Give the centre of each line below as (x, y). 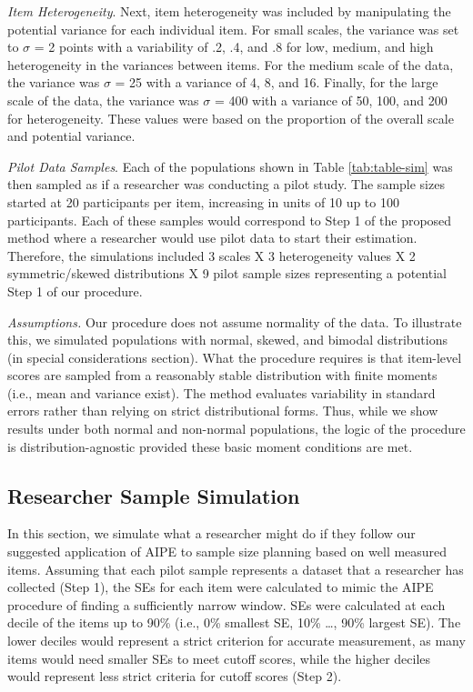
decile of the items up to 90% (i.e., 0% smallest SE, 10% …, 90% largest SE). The (234, 622)
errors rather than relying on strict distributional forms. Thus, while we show (223, 411)
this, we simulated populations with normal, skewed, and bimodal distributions (227, 340)
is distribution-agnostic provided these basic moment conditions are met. (210, 446)
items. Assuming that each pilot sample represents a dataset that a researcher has (236, 569)
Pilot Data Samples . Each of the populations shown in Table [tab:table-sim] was (230, 166)
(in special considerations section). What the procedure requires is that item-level (235, 357)
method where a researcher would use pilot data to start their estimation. (212, 238)
